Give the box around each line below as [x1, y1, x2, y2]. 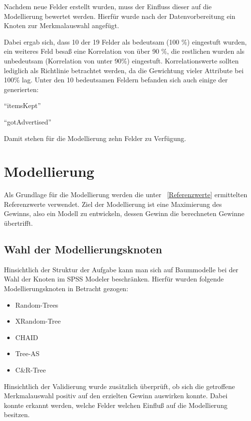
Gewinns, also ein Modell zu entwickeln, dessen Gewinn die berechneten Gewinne [4, 208, 245, 218]
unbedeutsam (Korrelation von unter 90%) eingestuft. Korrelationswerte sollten [4, 55, 239, 65]
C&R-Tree [15, 364, 46, 374]
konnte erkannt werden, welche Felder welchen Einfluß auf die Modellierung [4, 400, 228, 410]
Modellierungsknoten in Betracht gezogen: [4, 283, 129, 294]
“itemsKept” [4, 100, 41, 110]
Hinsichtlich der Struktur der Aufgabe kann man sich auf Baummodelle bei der [4, 264, 238, 274]
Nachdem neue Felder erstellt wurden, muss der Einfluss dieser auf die [4, 1, 212, 11]
